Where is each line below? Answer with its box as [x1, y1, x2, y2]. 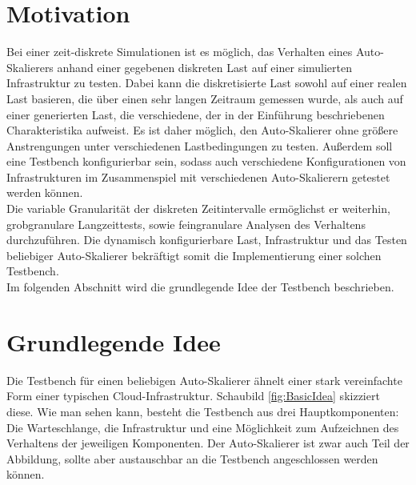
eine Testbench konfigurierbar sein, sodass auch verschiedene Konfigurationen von [6, 153, 406, 170]
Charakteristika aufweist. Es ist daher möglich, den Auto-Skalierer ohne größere [6, 122, 398, 138]
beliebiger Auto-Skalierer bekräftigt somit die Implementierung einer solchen [6, 247, 382, 263]
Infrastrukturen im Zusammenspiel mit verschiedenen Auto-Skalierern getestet [6, 168, 390, 185]
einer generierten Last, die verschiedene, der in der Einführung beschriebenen [6, 106, 385, 122]
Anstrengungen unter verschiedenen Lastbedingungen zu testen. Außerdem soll [6, 137, 393, 154]
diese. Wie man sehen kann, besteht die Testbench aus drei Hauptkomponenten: [6, 403, 399, 419]
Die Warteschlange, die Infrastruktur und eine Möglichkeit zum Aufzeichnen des [6, 419, 399, 435]
